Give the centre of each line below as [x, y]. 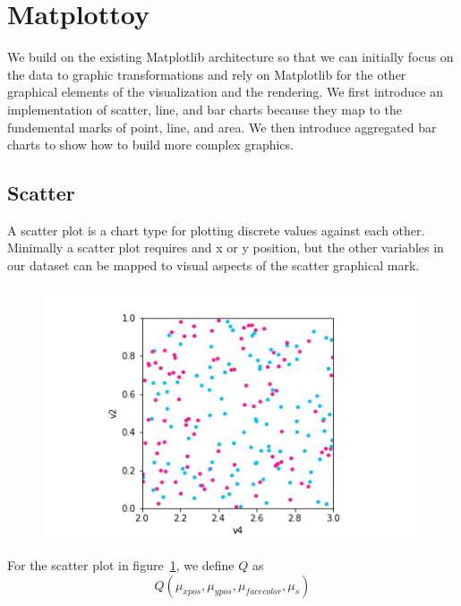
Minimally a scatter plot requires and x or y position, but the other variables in [226, 248]
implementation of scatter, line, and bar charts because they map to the [205, 109]
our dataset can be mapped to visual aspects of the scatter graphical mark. [213, 265]
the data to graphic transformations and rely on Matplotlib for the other [207, 74]
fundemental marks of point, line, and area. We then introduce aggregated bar [222, 127]
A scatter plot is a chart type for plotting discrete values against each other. [216, 230]
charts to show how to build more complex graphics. [150, 145]
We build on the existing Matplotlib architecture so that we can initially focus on [230, 57]
